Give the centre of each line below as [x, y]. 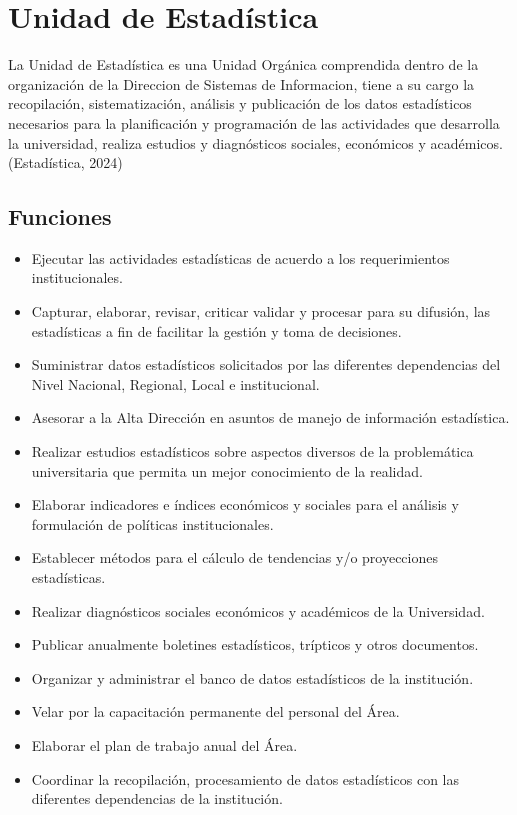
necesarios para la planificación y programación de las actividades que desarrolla [254, 122]
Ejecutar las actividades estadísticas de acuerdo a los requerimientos [240, 257]
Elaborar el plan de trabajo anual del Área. [164, 744]
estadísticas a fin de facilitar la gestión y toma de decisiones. [216, 330]
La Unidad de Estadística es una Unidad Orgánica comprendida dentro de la [243, 64]
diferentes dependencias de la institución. [157, 798]
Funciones [60, 216]
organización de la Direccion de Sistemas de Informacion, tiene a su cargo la [241, 83]
